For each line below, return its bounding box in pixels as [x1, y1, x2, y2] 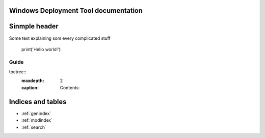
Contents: [60, 84, 80, 90]
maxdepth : [21, 78, 44, 83]
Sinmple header [9, 22, 59, 30]
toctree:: [9, 69, 26, 75]
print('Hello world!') [21, 46, 61, 52]
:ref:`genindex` [21, 110, 52, 116]
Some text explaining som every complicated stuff [9, 35, 110, 41]
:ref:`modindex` [21, 117, 53, 123]
